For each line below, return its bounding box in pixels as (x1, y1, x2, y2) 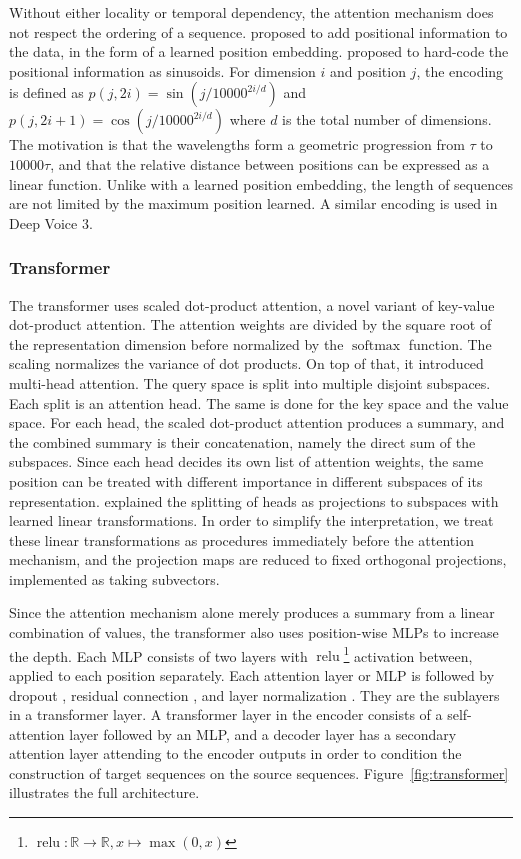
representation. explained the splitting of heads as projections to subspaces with (9, 490, 499, 511)
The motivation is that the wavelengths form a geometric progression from (9, 134, 465, 155)
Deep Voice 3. (9, 212, 93, 233)
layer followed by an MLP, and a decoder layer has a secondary (69, 723, 457, 744)
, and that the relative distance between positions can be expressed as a (50, 153, 490, 174)
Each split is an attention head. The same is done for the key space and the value (9, 392, 509, 413)
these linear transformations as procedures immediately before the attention (9, 529, 474, 550)
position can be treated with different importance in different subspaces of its (9, 470, 483, 491)
